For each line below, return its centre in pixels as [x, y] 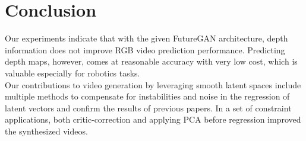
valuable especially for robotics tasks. [72, 73]
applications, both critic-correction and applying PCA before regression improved [153, 119]
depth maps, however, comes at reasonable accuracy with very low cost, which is [151, 61]
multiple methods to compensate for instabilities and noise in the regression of [147, 96]
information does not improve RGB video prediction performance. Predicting [145, 49]
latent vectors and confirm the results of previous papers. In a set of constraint [148, 108]
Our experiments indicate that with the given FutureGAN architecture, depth [146, 38]
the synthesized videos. [46, 131]
